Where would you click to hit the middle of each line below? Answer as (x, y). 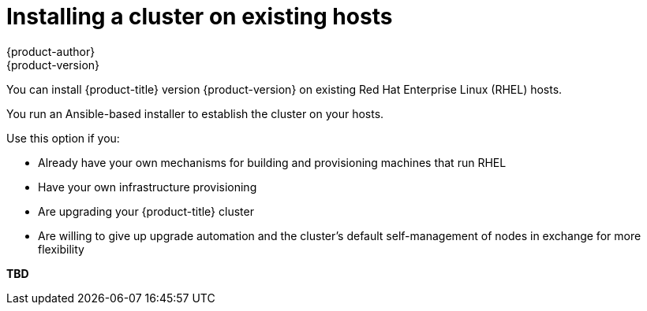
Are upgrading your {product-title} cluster (146, 211)
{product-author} (51, 51)
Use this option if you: (63, 138)
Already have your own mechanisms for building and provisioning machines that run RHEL (272, 162)
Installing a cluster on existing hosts (200, 17)
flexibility (61, 249)
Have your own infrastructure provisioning (148, 187)
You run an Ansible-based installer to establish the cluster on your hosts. (195, 113)
